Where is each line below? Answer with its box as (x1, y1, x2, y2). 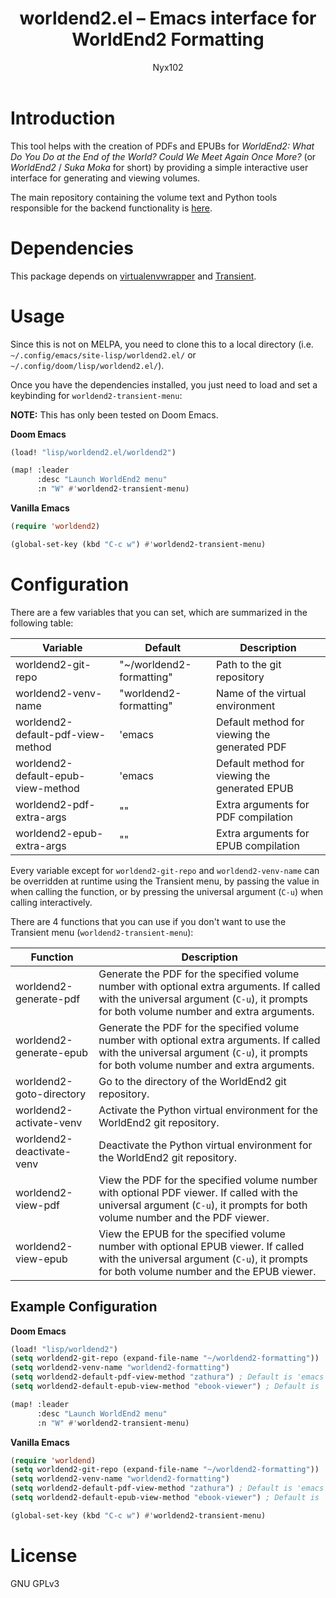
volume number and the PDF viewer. (98, 1210, 270, 1224)
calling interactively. (10, 896, 93, 908)
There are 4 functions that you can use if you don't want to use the (10, 915, 287, 927)
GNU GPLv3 (10, 1577, 60, 1589)
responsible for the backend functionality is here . (10, 202, 213, 214)
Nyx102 (152, 61, 184, 73)
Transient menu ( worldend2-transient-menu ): (10, 926, 194, 938)
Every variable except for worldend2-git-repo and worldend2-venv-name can (10, 864, 320, 876)
